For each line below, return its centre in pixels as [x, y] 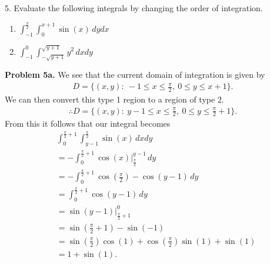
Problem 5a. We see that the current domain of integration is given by [135, 75]
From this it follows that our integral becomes [88, 123]
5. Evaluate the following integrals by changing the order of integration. [134, 8]
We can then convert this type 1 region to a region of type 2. [114, 99]
